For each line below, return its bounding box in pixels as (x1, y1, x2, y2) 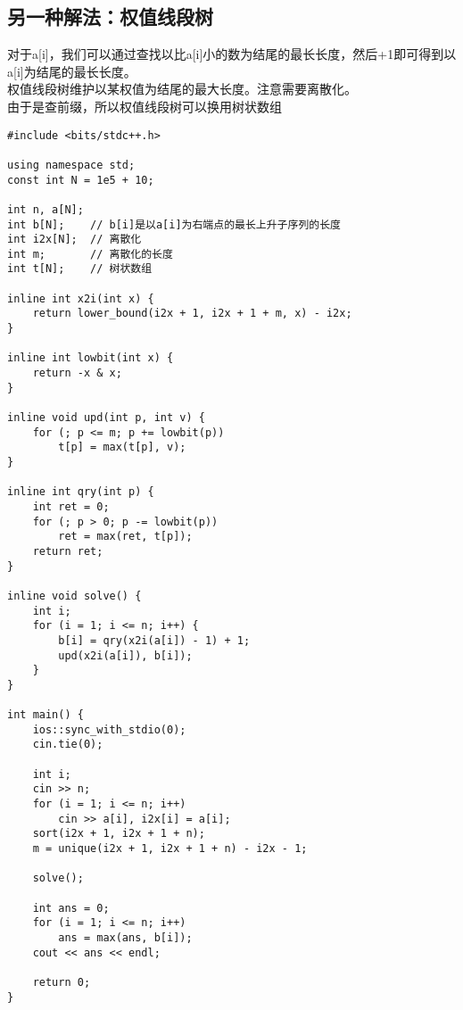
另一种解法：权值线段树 (7, 3, 213, 30)
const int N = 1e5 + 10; (7, 173, 154, 186)
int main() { (7, 708, 84, 722)
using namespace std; (7, 158, 136, 171)
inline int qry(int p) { (7, 485, 154, 499)
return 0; (32, 975, 91, 989)
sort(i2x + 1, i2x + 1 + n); (32, 827, 205, 840)
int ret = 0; (32, 500, 110, 513)
